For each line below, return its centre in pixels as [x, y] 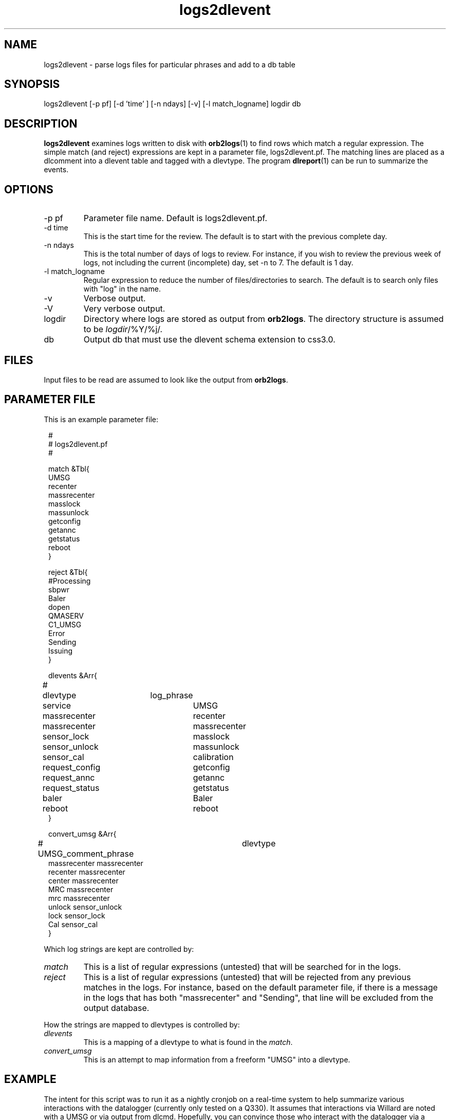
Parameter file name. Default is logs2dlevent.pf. [175, 218]
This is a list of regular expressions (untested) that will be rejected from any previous [247, 977]
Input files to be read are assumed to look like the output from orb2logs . [166, 380]
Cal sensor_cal [73, 924]
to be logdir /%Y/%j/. [123, 329]
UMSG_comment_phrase [86, 853]
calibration [213, 757]
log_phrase [172, 695]
